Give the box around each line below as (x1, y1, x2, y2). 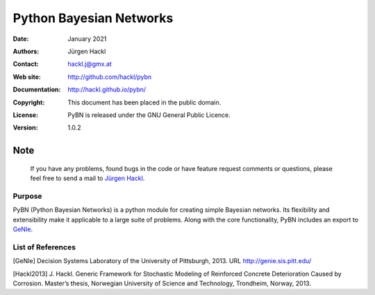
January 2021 (67, 35, 107, 43)
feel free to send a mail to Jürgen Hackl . (30, 174, 145, 183)
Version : (12, 123, 38, 132)
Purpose (12, 191, 42, 201)
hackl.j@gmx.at (67, 60, 112, 69)
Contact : (12, 60, 40, 69)
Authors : (12, 47, 40, 55)
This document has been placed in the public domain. (67, 98, 222, 107)
